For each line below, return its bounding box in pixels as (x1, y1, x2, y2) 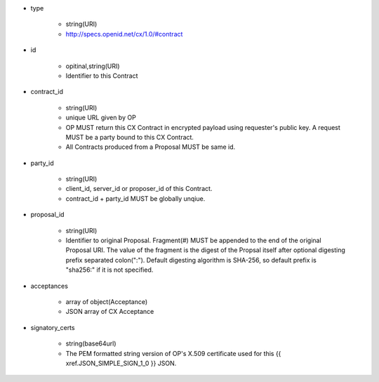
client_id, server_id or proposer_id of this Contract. (65, 185, 213, 193)
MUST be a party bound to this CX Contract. (65, 133, 194, 141)
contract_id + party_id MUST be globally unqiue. (65, 194, 206, 203)
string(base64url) (65, 339, 117, 348)
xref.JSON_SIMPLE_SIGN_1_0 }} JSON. (65, 359, 177, 367)
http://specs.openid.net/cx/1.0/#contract (65, 29, 183, 38)
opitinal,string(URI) (65, 62, 120, 70)
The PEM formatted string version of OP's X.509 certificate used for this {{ (65, 349, 281, 357)
